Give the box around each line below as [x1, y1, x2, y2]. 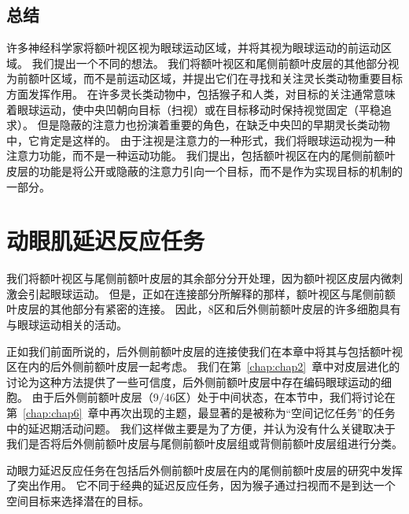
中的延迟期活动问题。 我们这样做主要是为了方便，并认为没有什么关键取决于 [6, 420, 396, 436]
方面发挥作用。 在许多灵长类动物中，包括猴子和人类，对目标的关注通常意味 [6, 85, 396, 102]
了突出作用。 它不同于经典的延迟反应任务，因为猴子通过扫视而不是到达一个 [6, 477, 396, 494]
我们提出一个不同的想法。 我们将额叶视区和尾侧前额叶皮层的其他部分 [31, 54, 389, 71]
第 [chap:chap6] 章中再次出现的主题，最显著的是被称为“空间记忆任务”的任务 [6, 405, 396, 421]
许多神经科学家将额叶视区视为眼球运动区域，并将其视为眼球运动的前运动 [6, 39, 381, 56]
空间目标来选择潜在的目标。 [6, 492, 149, 508]
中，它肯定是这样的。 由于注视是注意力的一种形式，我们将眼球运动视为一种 [6, 131, 396, 148]
